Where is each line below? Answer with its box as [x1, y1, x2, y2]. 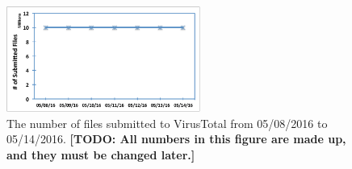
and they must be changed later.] [6, 146, 195, 163]
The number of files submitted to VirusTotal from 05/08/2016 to [6, 114, 328, 131]
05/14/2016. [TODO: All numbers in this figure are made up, [6, 130, 346, 147]
